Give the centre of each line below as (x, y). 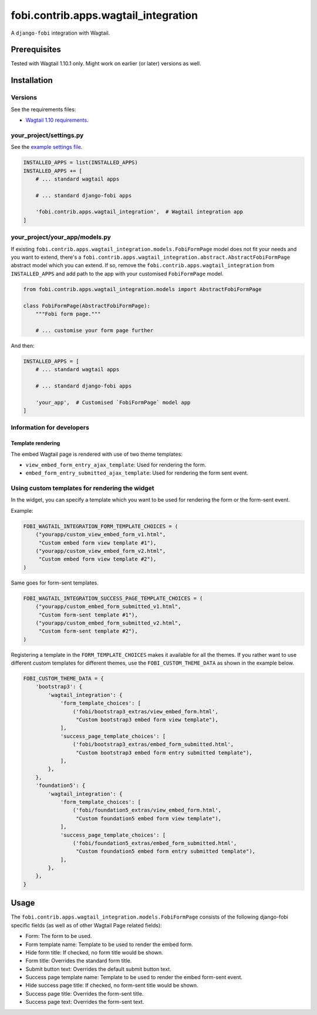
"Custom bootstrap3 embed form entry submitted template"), (164, 752)
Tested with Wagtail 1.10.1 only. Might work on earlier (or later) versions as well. (106, 64)
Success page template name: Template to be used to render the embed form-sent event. (134, 977)
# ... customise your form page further (95, 330)
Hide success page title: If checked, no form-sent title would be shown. (112, 986)
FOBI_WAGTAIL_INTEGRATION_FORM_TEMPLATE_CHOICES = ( (101, 526)
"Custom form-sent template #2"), (88, 631)
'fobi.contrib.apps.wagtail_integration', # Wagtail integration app (139, 212)
